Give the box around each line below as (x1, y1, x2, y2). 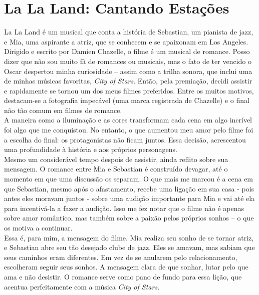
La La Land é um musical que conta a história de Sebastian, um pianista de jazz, (4, 26, 253, 37)
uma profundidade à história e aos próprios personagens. (4, 144, 177, 154)
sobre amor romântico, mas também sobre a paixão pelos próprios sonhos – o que (4, 212, 254, 223)
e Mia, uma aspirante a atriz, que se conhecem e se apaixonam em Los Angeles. (4, 36, 248, 46)
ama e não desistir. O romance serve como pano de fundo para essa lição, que (4, 271, 242, 281)
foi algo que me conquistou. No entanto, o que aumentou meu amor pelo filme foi (4, 124, 253, 135)
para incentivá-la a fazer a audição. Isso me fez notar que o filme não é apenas (4, 202, 244, 213)
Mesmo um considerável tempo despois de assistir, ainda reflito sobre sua (4, 153, 228, 164)
